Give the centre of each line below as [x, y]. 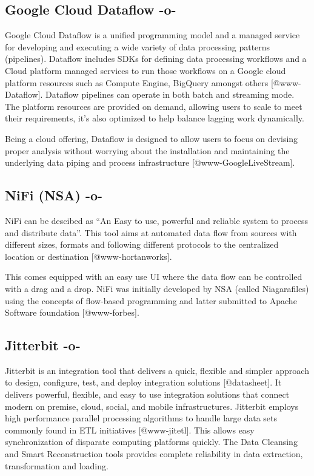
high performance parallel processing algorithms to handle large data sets [141, 418]
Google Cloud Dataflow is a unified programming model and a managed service [152, 35]
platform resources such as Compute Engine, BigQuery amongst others [137, 82]
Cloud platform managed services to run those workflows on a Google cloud [145, 70]
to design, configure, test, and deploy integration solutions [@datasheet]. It [143, 382]
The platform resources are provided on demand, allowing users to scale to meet [154, 106]
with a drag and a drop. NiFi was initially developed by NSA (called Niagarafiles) [157, 288]
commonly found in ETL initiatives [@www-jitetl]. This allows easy [130, 430]
